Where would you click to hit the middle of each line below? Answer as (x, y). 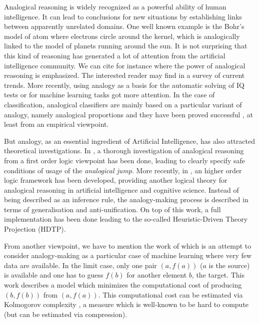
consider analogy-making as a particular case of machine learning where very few (128, 255)
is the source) (229, 265)
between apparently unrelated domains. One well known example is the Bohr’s (124, 26)
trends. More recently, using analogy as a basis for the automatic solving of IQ (124, 85)
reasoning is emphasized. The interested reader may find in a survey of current (124, 75)
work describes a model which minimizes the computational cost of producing (123, 285)
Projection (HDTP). (35, 229)
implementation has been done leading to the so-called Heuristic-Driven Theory (126, 219)
